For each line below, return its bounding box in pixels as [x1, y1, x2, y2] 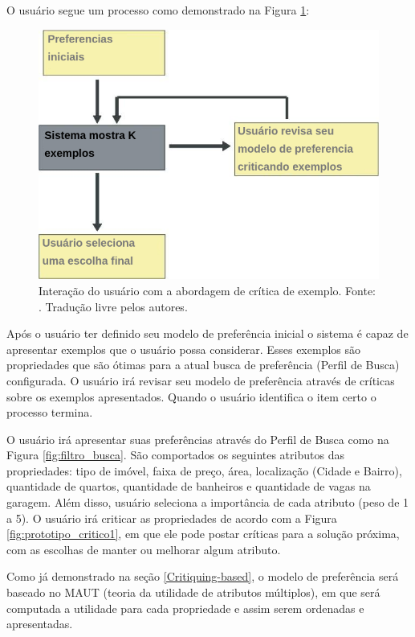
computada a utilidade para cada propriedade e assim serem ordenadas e [6, 599, 364, 616]
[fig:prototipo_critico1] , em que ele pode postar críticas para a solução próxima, [6, 525, 400, 542]
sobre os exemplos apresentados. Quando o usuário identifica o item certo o [6, 388, 376, 405]
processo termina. [6, 404, 93, 421]
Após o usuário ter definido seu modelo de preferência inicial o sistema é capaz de [6, 325, 409, 342]
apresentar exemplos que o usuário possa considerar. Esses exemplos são [6, 340, 361, 357]
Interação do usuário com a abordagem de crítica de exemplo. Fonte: [39, 282, 376, 298]
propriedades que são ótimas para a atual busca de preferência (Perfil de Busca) [6, 356, 400, 373]
